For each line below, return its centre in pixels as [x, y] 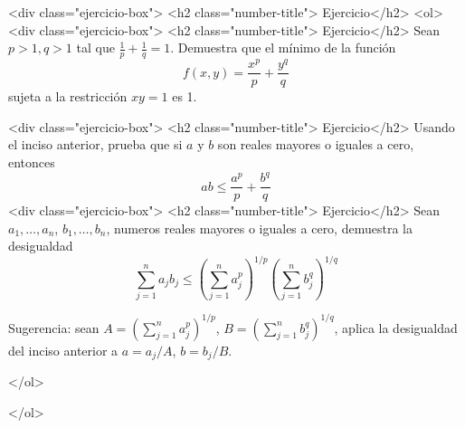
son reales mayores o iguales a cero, [316, 144]
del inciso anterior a [63, 350]
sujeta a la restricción [68, 96]
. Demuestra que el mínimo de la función [283, 48]
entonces [32, 162]
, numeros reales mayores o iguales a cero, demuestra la [259, 228]
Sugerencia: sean [54, 327]
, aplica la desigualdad [396, 327]
